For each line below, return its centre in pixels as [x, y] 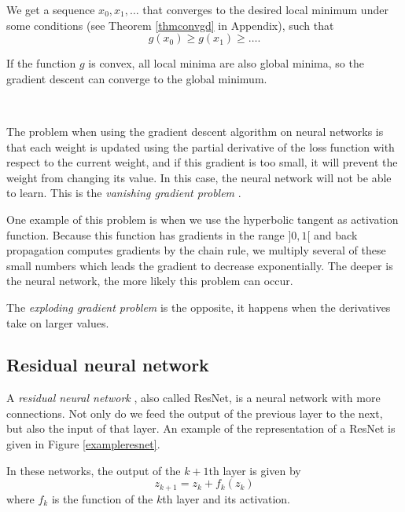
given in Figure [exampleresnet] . [83, 444]
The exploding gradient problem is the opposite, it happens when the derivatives [199, 307]
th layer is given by [255, 470]
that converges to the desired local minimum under [265, 9]
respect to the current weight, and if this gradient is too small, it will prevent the [202, 162]
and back [336, 234]
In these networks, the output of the [94, 470]
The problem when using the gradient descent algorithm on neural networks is [195, 131]
